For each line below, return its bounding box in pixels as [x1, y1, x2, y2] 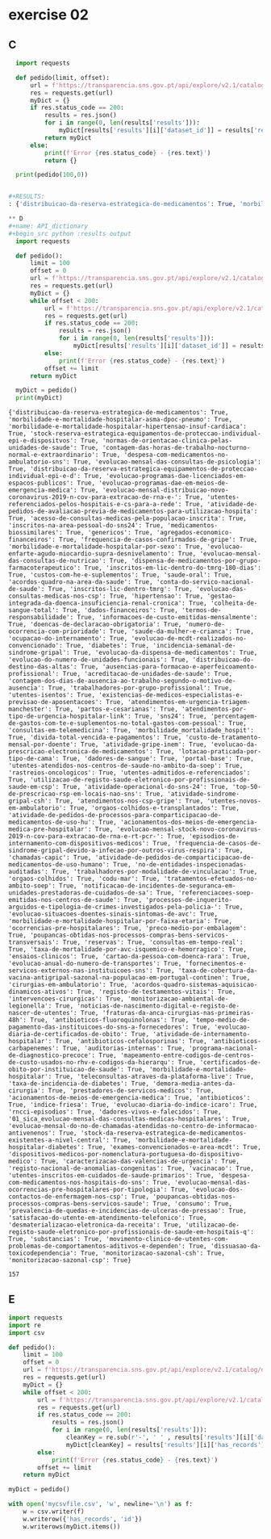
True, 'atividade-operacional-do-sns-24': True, [62, 783, 229, 791]
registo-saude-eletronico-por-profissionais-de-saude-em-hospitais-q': [8, 1228, 254, 1236]
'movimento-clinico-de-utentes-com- [106, 1235, 229, 1243]
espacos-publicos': [8, 479, 74, 488]
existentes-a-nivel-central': [8, 1136, 110, 1144]
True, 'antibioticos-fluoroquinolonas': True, [29, 1016, 190, 1025]
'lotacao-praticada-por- [177, 748, 262, 756]
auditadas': [8, 868, 48, 876]
